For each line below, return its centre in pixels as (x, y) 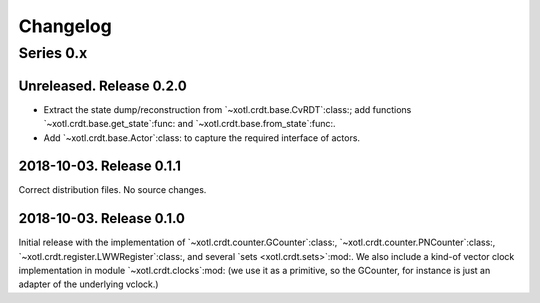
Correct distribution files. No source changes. (112, 190)
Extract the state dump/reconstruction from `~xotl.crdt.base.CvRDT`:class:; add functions (227, 109)
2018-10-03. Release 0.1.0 (101, 218)
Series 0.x (53, 53)
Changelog (65, 26)
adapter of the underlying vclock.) (88, 284)
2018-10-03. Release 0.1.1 (100, 166)
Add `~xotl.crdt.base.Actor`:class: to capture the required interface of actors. (201, 137)
